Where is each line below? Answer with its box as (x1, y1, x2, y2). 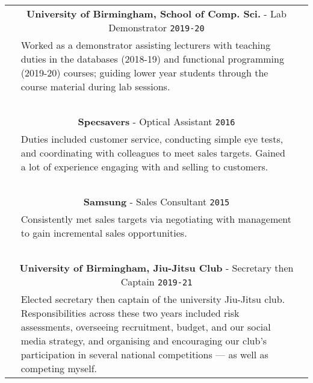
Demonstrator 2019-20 (108, 20, 205, 34)
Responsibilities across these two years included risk (20, 306, 240, 320)
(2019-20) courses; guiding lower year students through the (20, 66, 268, 79)
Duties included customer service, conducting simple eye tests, (20, 132, 284, 146)
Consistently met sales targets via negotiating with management (20, 212, 292, 226)
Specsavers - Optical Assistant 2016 (78, 114, 235, 128)
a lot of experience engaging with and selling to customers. (20, 160, 268, 173)
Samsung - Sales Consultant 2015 (83, 195, 230, 208)
